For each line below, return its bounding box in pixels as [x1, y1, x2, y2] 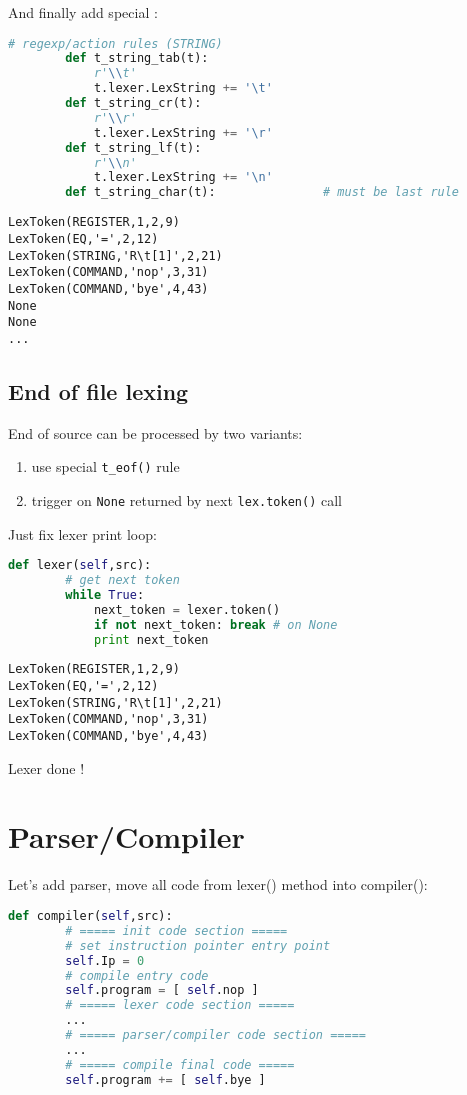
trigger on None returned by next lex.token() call [31, 489, 342, 510]
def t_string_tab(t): [65, 51, 209, 66]
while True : [65, 587, 145, 602]
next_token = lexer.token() [93, 602, 281, 617]
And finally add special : [8, 2, 158, 22]
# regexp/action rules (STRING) [8, 36, 223, 51]
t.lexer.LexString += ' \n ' [93, 170, 273, 185]
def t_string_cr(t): [65, 96, 202, 111]
